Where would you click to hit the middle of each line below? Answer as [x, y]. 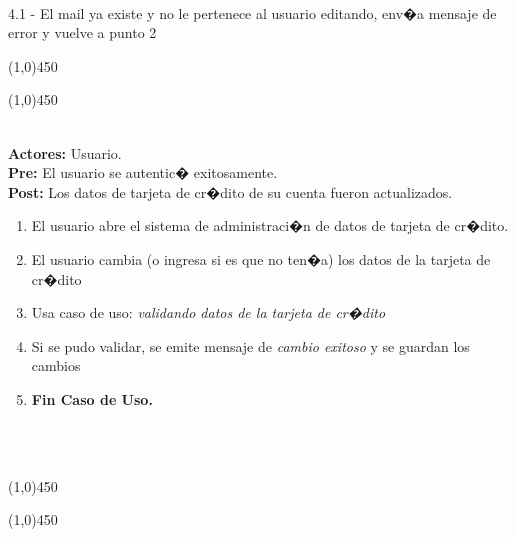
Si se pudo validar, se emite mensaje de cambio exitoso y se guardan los [250, 345]
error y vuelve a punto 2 [82, 32]
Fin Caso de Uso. [92, 398]
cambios [56, 365]
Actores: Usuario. [65, 152]
